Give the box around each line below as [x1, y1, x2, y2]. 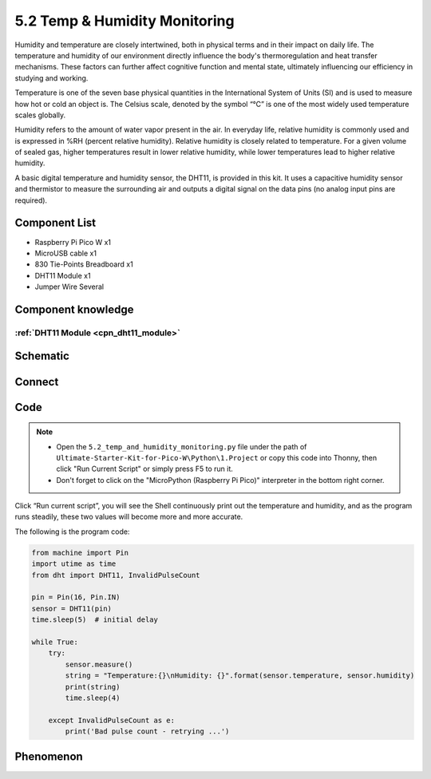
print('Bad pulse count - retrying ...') [65, 727, 230, 736]
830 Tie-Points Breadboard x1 [34, 259, 133, 269]
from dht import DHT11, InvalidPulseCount [31, 571, 200, 579]
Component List [14, 216, 97, 230]
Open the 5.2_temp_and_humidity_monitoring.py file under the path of [56, 441, 307, 451]
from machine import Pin [31, 548, 129, 557]
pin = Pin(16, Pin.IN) [31, 593, 121, 602]
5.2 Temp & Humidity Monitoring [14, 12, 235, 30]
